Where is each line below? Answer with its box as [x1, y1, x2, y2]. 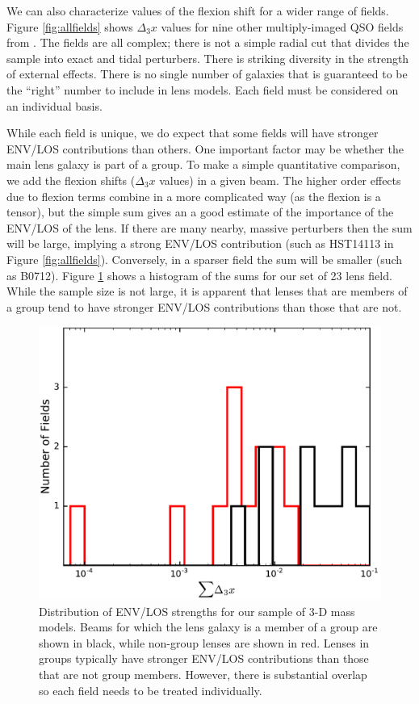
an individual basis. [6, 97, 103, 114]
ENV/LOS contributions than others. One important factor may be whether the [6, 140, 404, 157]
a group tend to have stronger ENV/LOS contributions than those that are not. [6, 298, 402, 315]
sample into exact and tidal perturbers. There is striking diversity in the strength [6, 49, 409, 66]
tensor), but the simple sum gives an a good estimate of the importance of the [6, 203, 394, 220]
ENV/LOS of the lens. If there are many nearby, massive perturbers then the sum [6, 219, 413, 236]
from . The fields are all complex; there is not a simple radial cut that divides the [6, 34, 409, 51]
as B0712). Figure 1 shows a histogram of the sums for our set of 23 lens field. [6, 266, 392, 283]
